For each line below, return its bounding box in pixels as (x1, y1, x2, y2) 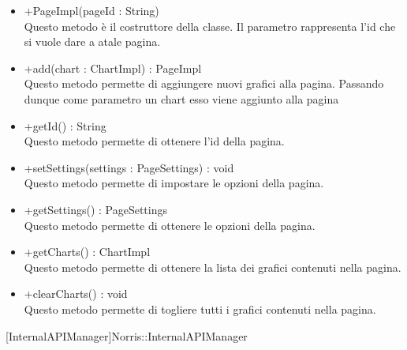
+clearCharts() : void (24, 285, 128, 302)
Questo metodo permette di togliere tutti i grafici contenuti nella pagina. (24, 300, 376, 317)
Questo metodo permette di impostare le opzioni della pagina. (24, 175, 324, 191)
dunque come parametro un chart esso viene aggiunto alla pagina (24, 90, 339, 107)
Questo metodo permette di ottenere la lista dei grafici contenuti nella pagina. (24, 258, 401, 275)
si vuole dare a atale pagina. (24, 33, 161, 50)
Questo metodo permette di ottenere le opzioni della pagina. (24, 216, 316, 233)
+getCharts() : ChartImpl (24, 243, 151, 260)
